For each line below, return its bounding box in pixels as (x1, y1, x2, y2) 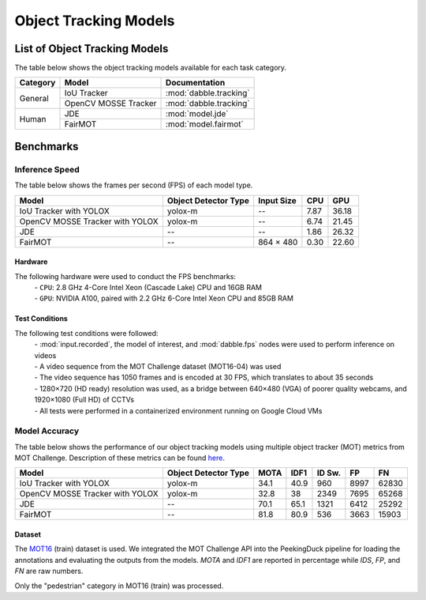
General (19, 92, 49, 104)
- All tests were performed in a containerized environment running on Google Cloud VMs (34, 406, 323, 415)
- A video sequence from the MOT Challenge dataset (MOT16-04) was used (34, 361, 282, 371)
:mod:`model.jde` (166, 108, 229, 119)
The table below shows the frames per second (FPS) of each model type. (14, 180, 253, 190)
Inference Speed (14, 164, 80, 175)
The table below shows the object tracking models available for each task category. (14, 63, 287, 73)
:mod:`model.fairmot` (166, 119, 244, 130)
